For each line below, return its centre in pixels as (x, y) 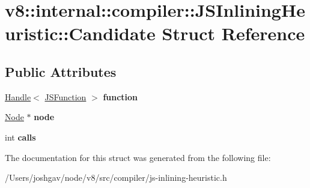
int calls (20, 137)
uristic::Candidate (80, 33)
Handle (18, 96)
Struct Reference (233, 33)
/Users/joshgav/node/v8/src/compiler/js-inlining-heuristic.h (116, 177)
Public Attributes (61, 71)
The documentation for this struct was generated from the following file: (138, 157)
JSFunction (65, 96)
